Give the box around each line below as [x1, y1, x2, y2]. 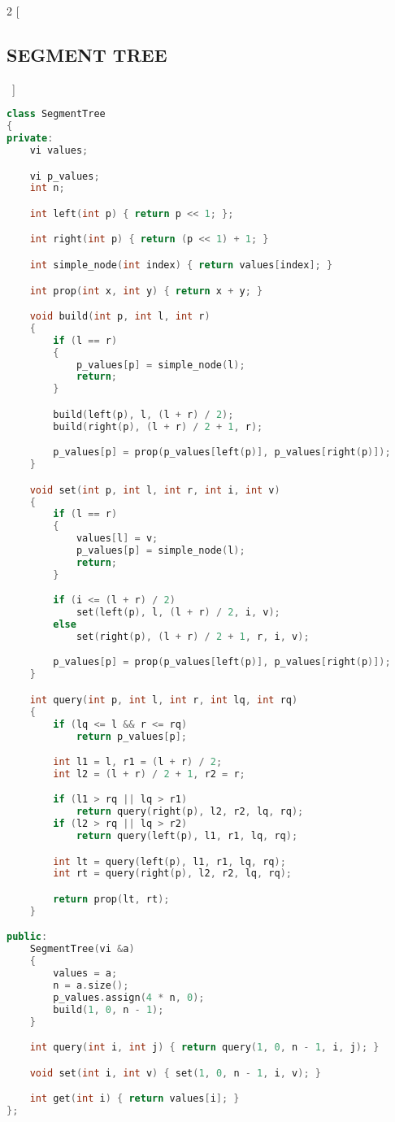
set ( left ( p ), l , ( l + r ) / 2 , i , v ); [76, 607, 280, 619]
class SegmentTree [7, 108, 106, 120]
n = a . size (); [53, 979, 129, 991]
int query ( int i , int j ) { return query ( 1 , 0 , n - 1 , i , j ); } [29, 1042, 380, 1054]
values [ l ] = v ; [76, 533, 158, 545]
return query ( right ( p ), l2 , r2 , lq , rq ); [76, 806, 304, 818]
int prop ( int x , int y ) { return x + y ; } [29, 285, 263, 297]
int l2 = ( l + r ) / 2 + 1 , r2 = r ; [53, 768, 245, 780]
